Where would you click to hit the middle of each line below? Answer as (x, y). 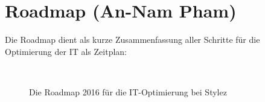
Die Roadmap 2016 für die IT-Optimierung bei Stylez (128, 91)
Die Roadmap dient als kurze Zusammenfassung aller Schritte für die (132, 40)
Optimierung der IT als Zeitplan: (66, 51)
